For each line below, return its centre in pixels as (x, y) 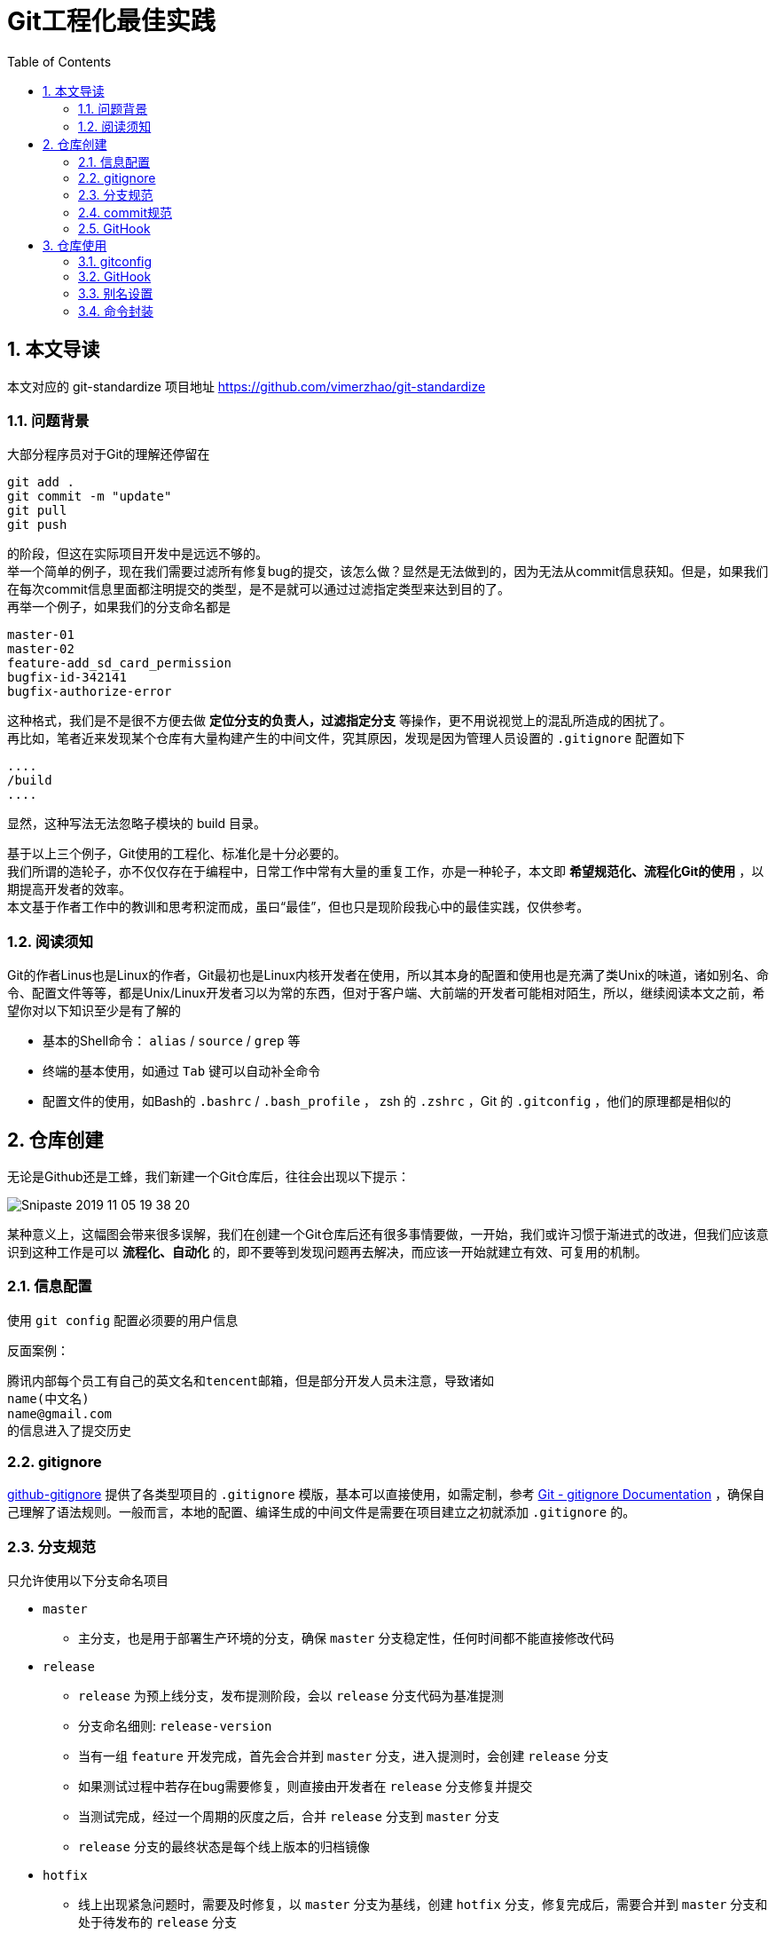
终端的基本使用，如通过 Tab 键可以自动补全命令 (182, 1071)
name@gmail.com (60, 1413)
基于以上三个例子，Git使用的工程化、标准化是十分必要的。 (177, 854)
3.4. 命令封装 (116, 311)
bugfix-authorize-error (90, 692)
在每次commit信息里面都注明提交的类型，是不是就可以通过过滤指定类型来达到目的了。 (259, 589)
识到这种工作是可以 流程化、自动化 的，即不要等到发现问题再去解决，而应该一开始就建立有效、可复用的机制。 (327, 1251)
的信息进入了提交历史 (69, 1430)
